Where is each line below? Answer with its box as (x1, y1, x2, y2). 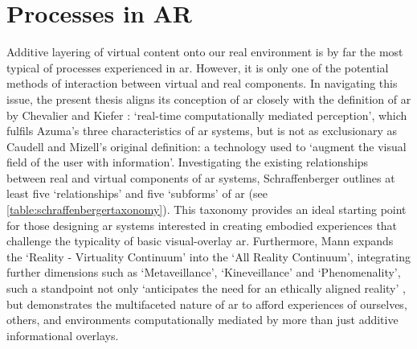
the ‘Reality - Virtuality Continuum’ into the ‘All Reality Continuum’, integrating (6, 248, 411, 265)
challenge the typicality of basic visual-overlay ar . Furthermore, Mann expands (6, 232, 394, 249)
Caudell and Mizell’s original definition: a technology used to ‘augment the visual (6, 138, 407, 154)
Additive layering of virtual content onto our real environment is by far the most (6, 43, 403, 60)
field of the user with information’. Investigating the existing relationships (6, 154, 369, 170)
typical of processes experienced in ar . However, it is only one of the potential (6, 59, 389, 76)
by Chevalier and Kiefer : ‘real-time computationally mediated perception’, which (6, 106, 407, 123)
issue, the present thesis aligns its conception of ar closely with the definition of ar (6, 90, 411, 107)
